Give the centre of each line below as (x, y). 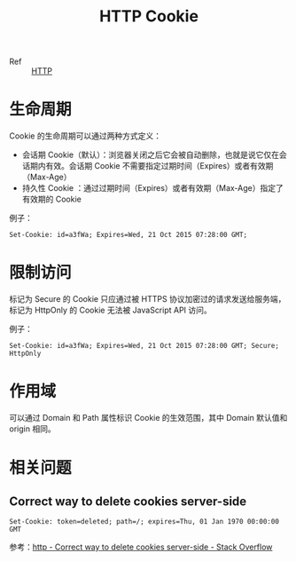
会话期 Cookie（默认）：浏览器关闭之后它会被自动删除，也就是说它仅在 (150, 155)
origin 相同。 (32, 429)
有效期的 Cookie (51, 199)
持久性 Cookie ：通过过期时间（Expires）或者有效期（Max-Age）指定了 (152, 188)
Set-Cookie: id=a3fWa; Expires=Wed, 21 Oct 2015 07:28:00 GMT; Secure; (144, 346)
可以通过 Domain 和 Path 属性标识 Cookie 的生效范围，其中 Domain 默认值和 (148, 418)
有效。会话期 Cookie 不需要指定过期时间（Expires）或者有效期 (160, 166)
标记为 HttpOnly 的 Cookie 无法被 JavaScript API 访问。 (111, 310)
